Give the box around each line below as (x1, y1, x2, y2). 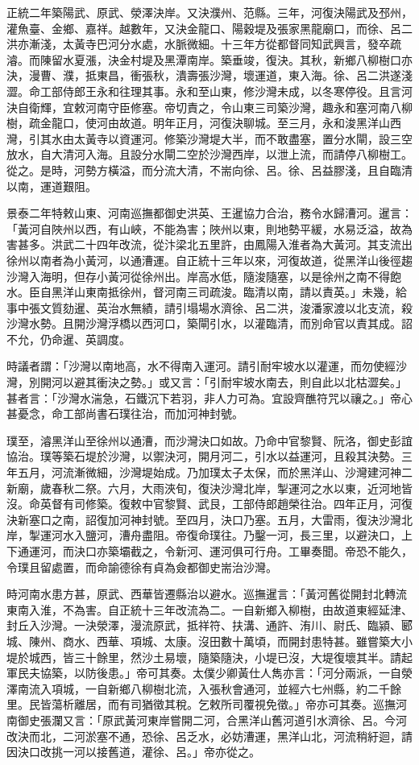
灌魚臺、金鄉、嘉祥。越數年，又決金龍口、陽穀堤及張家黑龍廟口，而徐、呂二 (6, 19, 413, 36)
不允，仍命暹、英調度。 (6, 330, 131, 347)
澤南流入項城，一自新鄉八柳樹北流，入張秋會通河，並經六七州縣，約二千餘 (6, 680, 401, 697)
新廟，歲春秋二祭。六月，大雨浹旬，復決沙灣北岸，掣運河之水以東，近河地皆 (6, 479, 413, 496)
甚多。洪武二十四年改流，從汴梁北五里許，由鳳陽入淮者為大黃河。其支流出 (17, 236, 413, 253)
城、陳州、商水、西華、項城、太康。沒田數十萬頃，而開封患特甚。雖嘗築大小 (6, 632, 413, 649)
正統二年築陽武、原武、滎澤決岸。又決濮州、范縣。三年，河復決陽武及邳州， (6, 4, 413, 20)
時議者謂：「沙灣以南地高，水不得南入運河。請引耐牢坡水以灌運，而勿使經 (6, 358, 396, 374)
